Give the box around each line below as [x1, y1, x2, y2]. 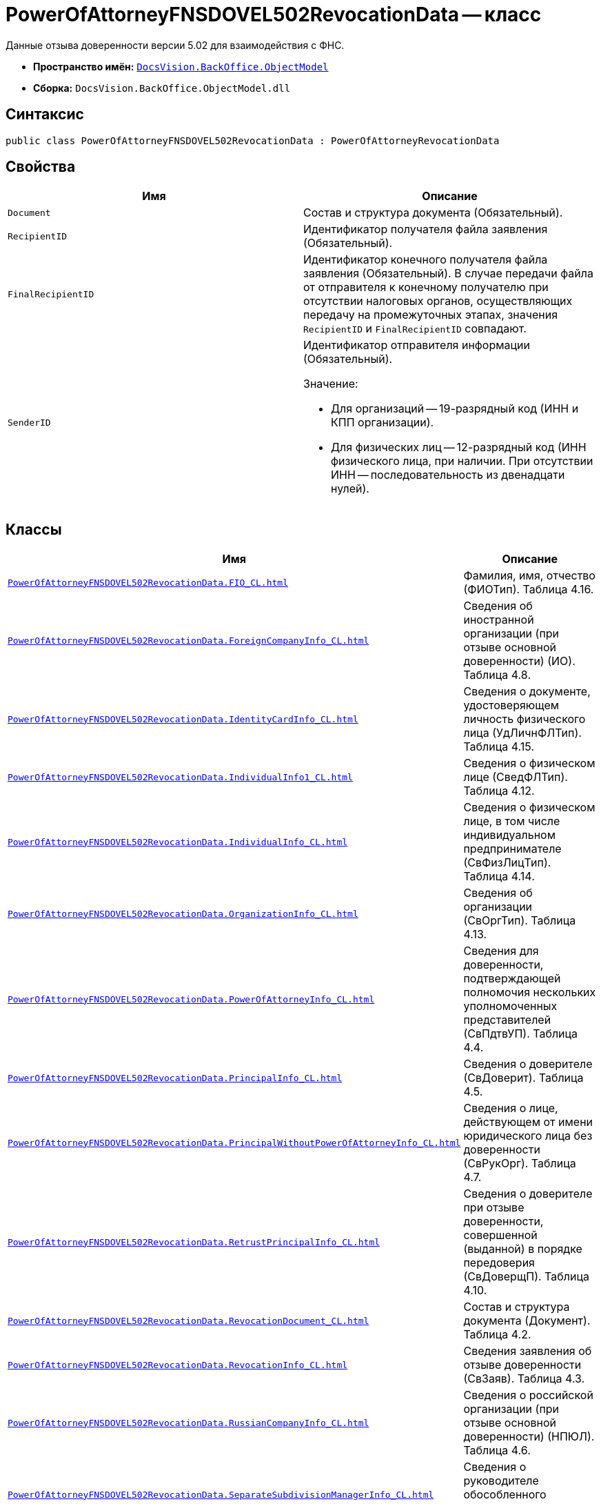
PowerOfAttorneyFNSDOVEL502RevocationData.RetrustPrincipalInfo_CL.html [8, 1236, 380, 1247]
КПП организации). [331, 415, 434, 430]
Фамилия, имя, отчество [463, 568, 595, 583]
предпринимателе [463, 842, 562, 856]
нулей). [331, 482, 369, 496]
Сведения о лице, [463, 1101, 558, 1116]
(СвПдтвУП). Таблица [463, 1027, 578, 1041]
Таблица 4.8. [463, 668, 531, 682]
